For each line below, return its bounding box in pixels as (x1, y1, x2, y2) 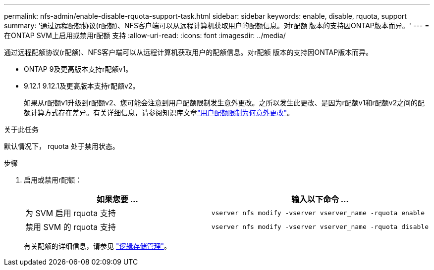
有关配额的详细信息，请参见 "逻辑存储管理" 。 (24, 242, 171, 250)
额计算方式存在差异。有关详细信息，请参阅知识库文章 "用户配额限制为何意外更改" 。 (24, 108, 294, 117)
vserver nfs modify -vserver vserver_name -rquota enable (211, 209, 425, 217)
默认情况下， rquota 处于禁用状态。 (4, 142, 119, 150)
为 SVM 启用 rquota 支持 (25, 208, 116, 218)
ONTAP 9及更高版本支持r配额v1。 (24, 65, 133, 73)
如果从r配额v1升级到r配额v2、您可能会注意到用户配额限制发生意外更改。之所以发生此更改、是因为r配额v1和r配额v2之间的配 (24, 98, 425, 107)
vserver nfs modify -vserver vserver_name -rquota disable (211, 223, 429, 230)
